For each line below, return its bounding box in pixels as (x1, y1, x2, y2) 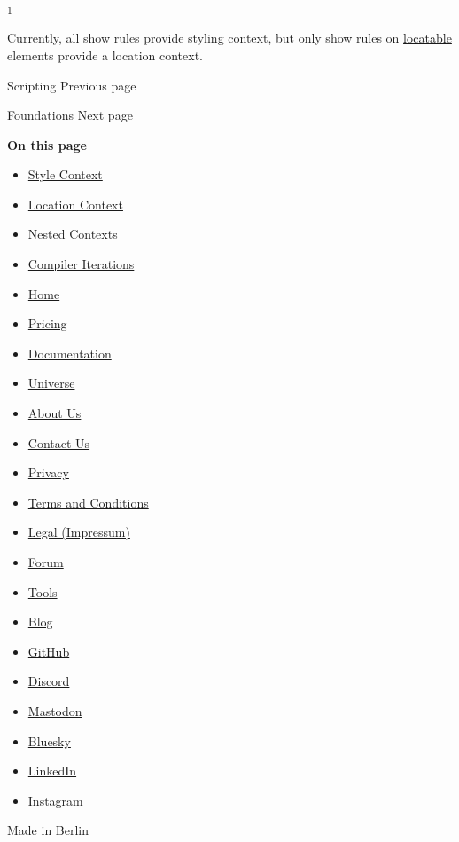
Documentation (27, 343, 112, 362)
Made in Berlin (7, 821, 89, 839)
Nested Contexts (27, 224, 118, 243)
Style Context (27, 165, 103, 184)
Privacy (27, 463, 69, 482)
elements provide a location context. (7, 45, 203, 64)
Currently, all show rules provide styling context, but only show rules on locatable (7, 28, 452, 47)
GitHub (27, 641, 70, 660)
